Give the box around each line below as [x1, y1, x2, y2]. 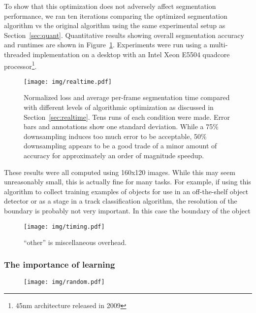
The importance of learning [4, 258, 115, 270]
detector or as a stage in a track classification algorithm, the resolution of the [4, 196, 237, 206]
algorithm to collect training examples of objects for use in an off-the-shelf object [4, 186, 249, 196]
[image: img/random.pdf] [24, 278, 105, 286]
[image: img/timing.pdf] [24, 223, 105, 230]
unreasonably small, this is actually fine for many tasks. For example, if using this [4, 176, 251, 187]
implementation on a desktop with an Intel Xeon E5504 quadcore [32, 49, 230, 59]
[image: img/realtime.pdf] [24, 78, 112, 85]
